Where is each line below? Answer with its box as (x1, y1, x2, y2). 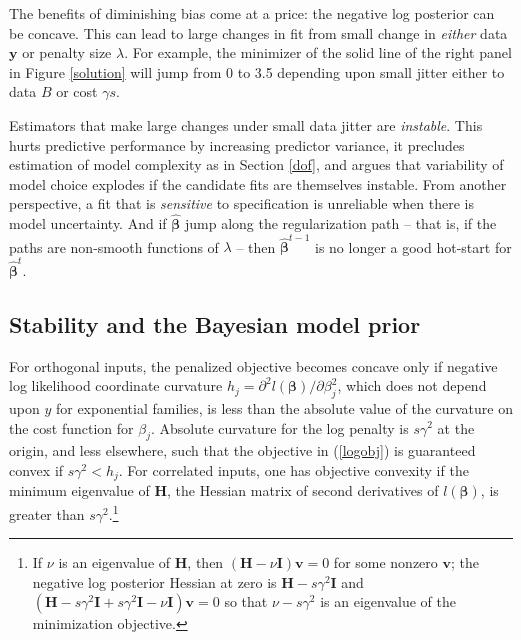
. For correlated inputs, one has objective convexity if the (118, 459, 469, 480)
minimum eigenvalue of (9, 480, 150, 501)
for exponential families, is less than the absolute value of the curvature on (55, 397, 513, 418)
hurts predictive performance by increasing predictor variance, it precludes (9, 134, 465, 155)
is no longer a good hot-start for (314, 236, 512, 257)
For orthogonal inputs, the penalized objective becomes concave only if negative (9, 355, 498, 376)
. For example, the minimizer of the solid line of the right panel (124, 42, 512, 63)
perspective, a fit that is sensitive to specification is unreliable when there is (9, 193, 474, 214)
